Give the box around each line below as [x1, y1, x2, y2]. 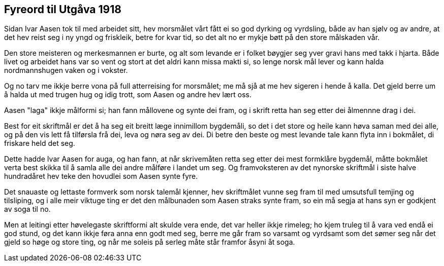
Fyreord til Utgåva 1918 [4, 3, 121, 16]
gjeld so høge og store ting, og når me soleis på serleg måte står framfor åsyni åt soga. [4, 238, 295, 247]
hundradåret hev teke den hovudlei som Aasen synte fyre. [4, 172, 198, 181]
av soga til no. [4, 205, 51, 214]
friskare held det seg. [4, 139, 75, 148]
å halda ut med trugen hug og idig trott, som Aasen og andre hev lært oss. [4, 90, 251, 99]
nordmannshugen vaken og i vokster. [4, 66, 128, 75]
